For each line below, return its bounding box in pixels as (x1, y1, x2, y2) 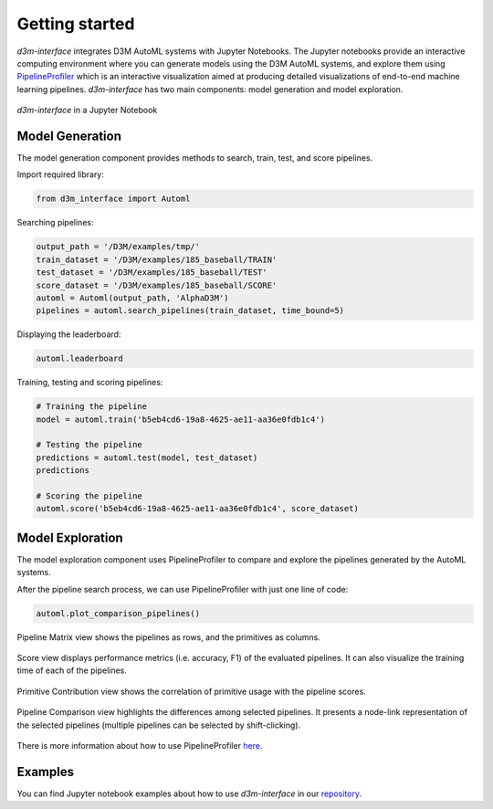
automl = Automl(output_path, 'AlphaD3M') (36, 292, 229, 303)
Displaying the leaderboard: (16, 329, 121, 340)
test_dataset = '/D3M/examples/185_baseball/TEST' (36, 268, 268, 278)
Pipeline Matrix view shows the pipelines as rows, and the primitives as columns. (16, 631, 321, 643)
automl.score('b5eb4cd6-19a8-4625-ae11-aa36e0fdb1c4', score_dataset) (36, 503, 360, 514)
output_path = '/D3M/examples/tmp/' (36, 242, 201, 252)
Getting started (16, 14, 135, 34)
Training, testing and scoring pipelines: (16, 377, 163, 388)
